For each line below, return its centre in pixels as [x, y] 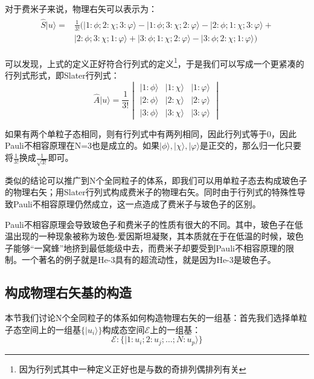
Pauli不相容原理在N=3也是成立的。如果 [82, 145]
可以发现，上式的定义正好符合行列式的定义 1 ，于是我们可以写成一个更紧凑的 [155, 62]
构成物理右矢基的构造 [68, 292]
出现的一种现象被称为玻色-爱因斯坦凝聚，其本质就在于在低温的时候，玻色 [158, 236]
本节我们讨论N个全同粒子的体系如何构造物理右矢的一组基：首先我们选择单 [152, 318]
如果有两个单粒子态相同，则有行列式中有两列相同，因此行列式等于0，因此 [151, 133]
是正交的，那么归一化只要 [250, 145]
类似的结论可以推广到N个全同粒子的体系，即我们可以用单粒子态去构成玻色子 [156, 180]
